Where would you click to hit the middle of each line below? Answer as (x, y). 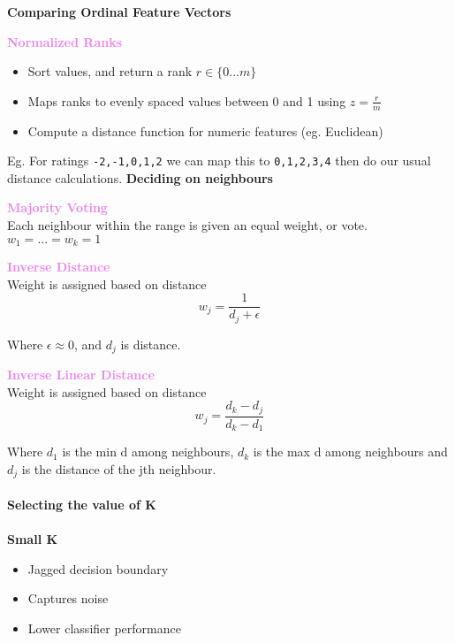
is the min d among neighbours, (148, 452)
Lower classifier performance (104, 628)
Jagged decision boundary (98, 568)
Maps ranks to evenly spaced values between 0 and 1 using (187, 100)
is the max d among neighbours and (350, 452)
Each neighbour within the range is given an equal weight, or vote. (187, 225)
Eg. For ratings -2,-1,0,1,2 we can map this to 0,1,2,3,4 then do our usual (219, 161)
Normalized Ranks (65, 41)
